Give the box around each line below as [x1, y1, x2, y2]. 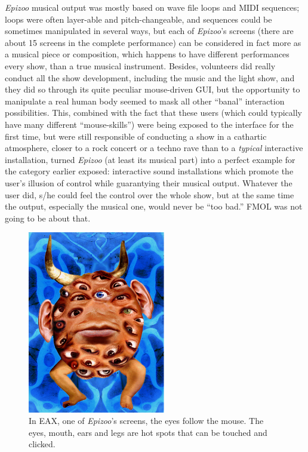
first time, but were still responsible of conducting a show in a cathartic [5, 130, 267, 142]
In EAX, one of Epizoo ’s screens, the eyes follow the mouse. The [29, 414, 264, 427]
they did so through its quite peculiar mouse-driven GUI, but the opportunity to [5, 83, 300, 96]
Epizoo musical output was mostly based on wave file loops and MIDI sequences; [5, 1, 300, 13]
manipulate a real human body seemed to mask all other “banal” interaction [5, 94, 285, 107]
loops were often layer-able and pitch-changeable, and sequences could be [5, 13, 272, 25]
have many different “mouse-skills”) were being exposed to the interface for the [5, 118, 294, 130]
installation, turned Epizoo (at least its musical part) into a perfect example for [5, 153, 295, 165]
